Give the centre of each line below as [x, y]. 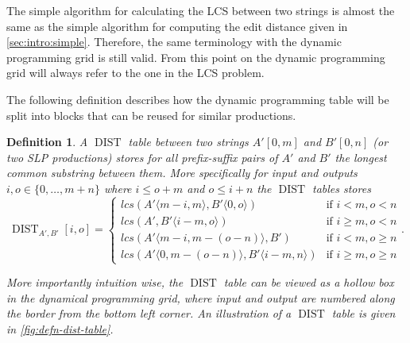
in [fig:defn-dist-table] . [60, 328]
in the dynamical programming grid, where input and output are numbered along [201, 297]
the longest [361, 157]
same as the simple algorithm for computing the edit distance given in [177, 26]
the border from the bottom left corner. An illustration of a [149, 313]
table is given [364, 313]
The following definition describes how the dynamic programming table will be [198, 99]
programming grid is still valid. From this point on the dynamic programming [196, 57]
